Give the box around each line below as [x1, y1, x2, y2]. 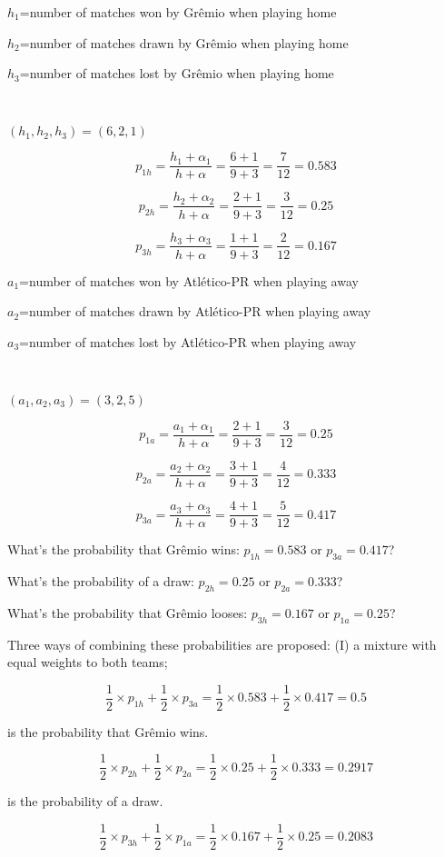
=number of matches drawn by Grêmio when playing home [19, 33, 349, 52]
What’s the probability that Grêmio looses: [7, 603, 248, 622]
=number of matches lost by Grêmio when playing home [19, 64, 334, 83]
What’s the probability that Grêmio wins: [7, 540, 240, 559]
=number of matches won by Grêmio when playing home [19, 3, 337, 21]
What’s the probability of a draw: [7, 571, 194, 590]
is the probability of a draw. [7, 792, 163, 811]
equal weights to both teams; [7, 653, 168, 672]
